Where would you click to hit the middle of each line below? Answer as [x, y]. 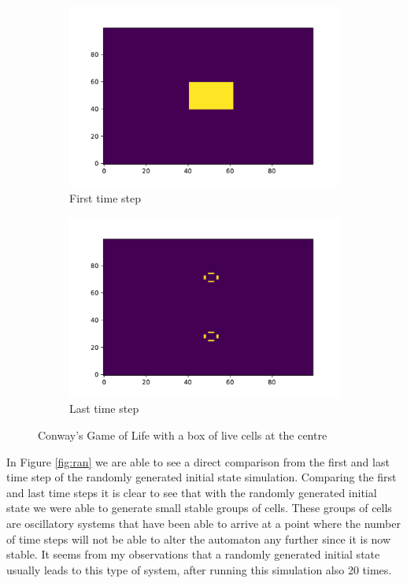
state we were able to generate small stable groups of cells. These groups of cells [199, 508]
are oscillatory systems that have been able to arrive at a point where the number [204, 523]
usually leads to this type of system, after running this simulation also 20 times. [199, 569]
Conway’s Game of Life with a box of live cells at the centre [183, 435]
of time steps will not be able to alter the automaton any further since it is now [199, 538]
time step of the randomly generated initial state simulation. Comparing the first [202, 477]
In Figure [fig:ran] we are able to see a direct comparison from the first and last [198, 461]
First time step [105, 197]
